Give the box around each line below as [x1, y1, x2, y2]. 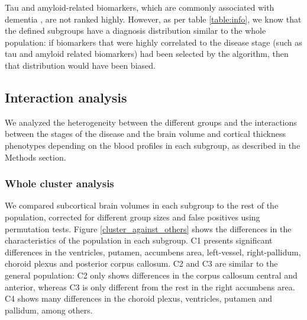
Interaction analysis [5, 88, 127, 106]
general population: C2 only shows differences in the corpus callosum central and [5, 268, 298, 281]
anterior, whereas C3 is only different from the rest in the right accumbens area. [5, 280, 295, 293]
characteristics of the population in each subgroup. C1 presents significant [5, 234, 273, 247]
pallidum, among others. [5, 303, 93, 316]
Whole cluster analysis [5, 176, 114, 191]
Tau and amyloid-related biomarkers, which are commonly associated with [5, 1, 274, 13]
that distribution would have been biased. [5, 59, 156, 71]
